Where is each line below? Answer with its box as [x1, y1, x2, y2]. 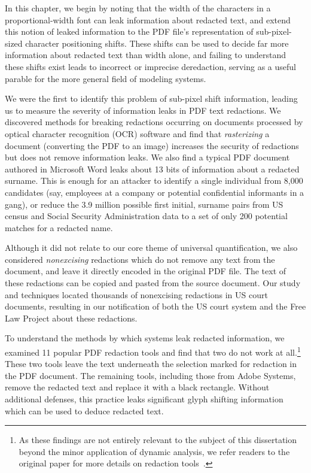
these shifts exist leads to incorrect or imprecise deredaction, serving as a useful [5, 60, 296, 72]
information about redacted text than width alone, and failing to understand [5, 48, 286, 61]
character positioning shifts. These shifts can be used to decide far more [25, 37, 289, 49]
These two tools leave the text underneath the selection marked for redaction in [5, 357, 297, 370]
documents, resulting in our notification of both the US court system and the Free [5, 300, 306, 313]
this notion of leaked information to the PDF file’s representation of [5, 25, 254, 38]
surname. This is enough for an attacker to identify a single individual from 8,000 [5, 174, 303, 187]
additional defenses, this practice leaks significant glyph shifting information [5, 393, 283, 405]
